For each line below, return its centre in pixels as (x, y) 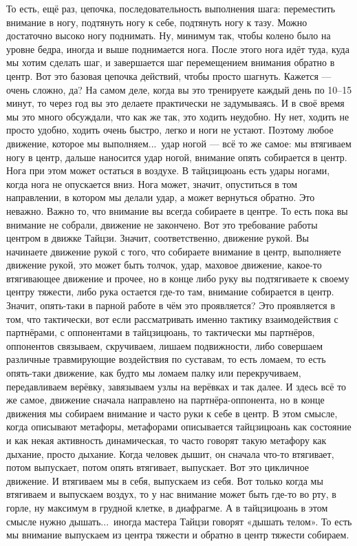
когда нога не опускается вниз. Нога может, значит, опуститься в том (152, 183)
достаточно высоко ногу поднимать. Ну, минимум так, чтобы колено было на (169, 35)
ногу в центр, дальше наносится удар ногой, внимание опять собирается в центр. (177, 157)
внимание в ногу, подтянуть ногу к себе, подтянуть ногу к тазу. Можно (157, 22)
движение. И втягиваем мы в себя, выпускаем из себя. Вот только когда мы (165, 480)
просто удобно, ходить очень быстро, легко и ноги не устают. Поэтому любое (170, 130)
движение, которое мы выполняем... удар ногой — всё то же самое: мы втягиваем (179, 143)
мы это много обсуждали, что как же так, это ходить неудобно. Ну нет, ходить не (178, 116)
